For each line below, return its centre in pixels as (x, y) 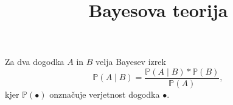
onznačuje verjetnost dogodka (105, 94)
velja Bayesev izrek (131, 62)
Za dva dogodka (35, 62)
